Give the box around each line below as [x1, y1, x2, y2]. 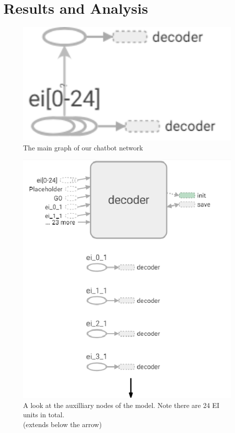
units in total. [23, 409, 65, 420]
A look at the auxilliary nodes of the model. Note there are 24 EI [23, 400, 220, 410]
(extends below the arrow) [23, 419, 102, 429]
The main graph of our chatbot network [23, 142, 143, 152]
